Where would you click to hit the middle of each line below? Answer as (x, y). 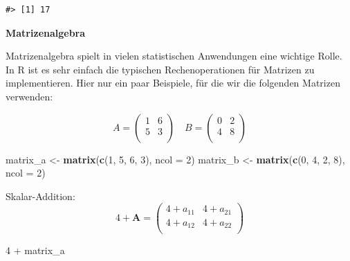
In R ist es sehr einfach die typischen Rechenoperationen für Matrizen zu (160, 69)
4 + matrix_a (35, 250)
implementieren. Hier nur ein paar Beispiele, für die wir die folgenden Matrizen (173, 83)
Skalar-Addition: (40, 196)
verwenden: (29, 96)
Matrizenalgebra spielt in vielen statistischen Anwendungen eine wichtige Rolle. (174, 56)
